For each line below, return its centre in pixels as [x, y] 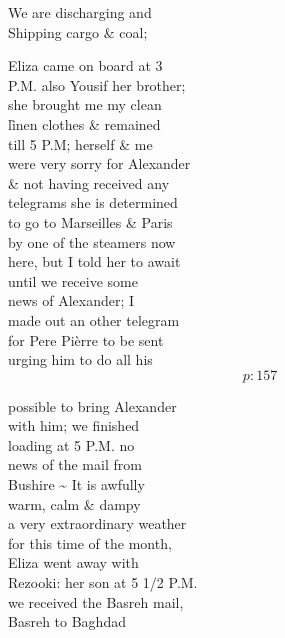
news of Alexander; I [71, 300]
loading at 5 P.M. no [71, 444]
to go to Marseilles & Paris [90, 221]
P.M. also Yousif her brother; [97, 84]
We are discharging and [80, 12]
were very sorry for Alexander [99, 163]
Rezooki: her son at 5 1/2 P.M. [103, 582]
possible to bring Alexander [92, 405]
